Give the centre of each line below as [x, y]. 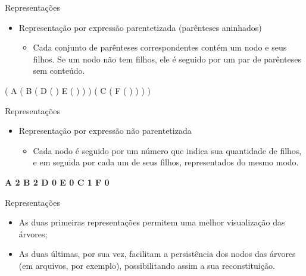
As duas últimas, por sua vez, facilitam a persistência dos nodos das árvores [157, 254]
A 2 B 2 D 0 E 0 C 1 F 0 [57, 182]
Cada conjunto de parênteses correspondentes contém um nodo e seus [160, 47]
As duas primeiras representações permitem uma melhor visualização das [152, 222]
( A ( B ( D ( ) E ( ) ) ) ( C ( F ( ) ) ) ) [78, 90]
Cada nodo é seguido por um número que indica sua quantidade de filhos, [167, 150]
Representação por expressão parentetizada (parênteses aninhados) [140, 27]
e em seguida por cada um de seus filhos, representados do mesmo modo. [166, 162]
